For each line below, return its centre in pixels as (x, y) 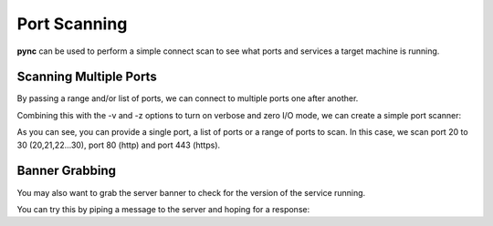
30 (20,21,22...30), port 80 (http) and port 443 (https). (119, 145)
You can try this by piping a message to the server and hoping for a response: (163, 209)
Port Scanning (72, 24)
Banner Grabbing (66, 171)
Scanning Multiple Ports (87, 77)
